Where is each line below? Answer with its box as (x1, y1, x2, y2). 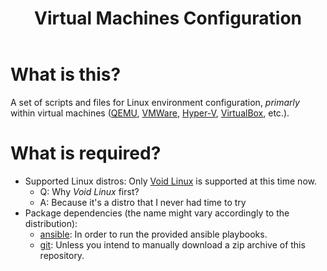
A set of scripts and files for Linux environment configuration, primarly (10, 96, 300, 108)
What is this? (10, 63, 122, 86)
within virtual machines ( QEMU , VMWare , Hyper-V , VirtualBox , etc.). (10, 107, 290, 119)
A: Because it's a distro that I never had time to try (39, 196, 247, 208)
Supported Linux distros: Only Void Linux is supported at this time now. (24, 175, 317, 187)
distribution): (24, 217, 78, 229)
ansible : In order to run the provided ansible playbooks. (39, 228, 268, 240)
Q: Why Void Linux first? (39, 185, 140, 197)
